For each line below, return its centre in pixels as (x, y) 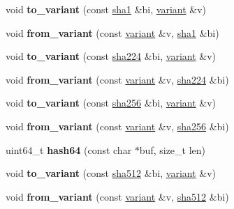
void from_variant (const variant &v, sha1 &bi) (112, 32)
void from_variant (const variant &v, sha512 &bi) (117, 196)
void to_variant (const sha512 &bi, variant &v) (111, 173)
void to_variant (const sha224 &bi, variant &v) (111, 56)
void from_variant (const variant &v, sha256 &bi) (117, 126)
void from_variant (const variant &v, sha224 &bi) (117, 79)
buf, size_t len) (173, 149)
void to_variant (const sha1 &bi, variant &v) (106, 9)
